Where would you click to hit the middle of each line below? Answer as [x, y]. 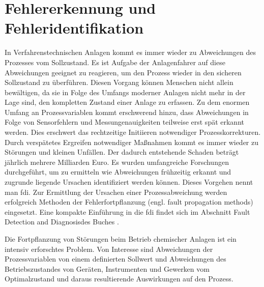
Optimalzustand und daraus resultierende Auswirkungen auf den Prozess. [119, 279]
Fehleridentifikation [74, 28]
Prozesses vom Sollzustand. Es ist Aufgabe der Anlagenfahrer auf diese [115, 62]
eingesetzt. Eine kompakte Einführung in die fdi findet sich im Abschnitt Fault [127, 211]
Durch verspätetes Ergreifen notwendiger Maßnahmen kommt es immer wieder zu [132, 142]
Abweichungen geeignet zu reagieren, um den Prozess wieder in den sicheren [123, 72]
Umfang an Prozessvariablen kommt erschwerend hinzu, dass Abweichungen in [127, 112]
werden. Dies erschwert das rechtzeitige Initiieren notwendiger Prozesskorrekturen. [133, 132]
